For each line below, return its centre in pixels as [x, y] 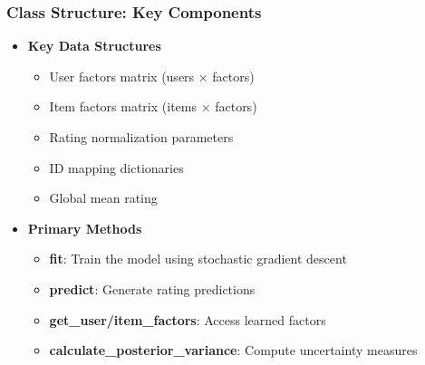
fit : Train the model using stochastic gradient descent [198, 259]
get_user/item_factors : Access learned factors [188, 319]
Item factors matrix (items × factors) [153, 106]
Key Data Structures [94, 46]
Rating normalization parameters [141, 137]
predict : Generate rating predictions [152, 288]
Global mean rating [103, 198]
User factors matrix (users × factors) [152, 76]
